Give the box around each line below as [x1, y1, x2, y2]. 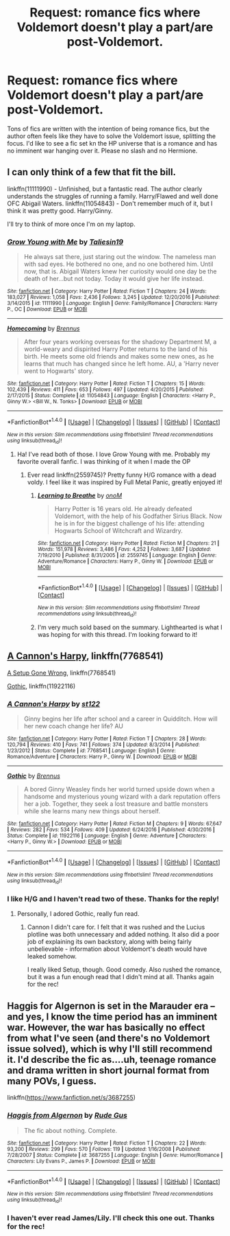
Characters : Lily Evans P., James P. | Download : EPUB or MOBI [7, 1158, 155, 1165]
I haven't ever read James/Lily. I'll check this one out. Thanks [7, 1213, 215, 1223]
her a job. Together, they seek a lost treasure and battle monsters [23, 800, 209, 808]
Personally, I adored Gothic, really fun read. [16, 910, 140, 918]
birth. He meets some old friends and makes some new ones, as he [23, 352, 214, 361]
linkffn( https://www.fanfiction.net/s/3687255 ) [7, 1094, 136, 1102]
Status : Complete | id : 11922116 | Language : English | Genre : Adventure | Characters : [7, 833, 207, 840]
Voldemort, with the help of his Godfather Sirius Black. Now [54, 512, 222, 520]
